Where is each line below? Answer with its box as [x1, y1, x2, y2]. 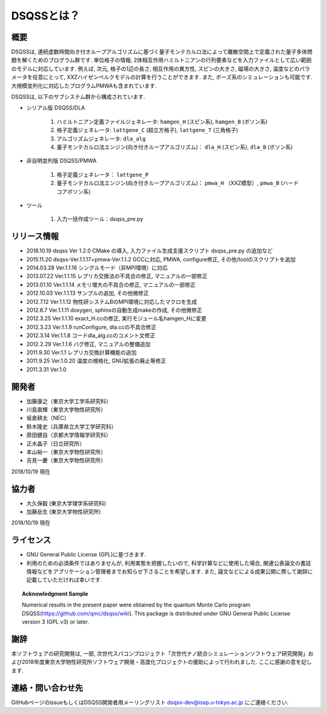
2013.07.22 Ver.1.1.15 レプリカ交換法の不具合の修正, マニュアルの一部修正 [26, 272, 208, 280]
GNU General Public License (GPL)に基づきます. [26, 551, 147, 558]
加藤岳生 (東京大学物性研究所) [26, 508, 101, 516]
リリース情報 [11, 231, 59, 241]
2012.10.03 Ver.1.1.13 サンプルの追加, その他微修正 [26, 289, 149, 297]
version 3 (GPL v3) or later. [22, 618, 89, 626]
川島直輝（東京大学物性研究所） [26, 406, 106, 413]
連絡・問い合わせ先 [11, 683, 83, 693]
